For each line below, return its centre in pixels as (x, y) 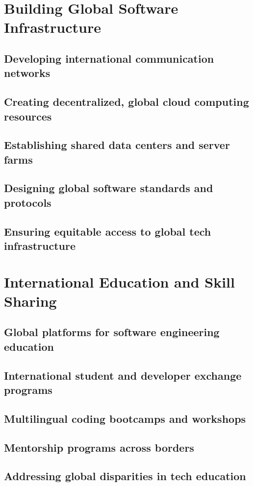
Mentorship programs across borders (99, 447)
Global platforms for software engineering (112, 332)
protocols (28, 202)
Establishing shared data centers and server (117, 145)
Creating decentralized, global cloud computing (126, 102)
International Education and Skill (119, 281)
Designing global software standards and (109, 188)
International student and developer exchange (123, 375)
